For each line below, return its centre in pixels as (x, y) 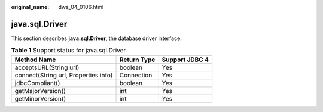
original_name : (30, 7)
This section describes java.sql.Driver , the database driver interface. (96, 38)
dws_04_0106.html (81, 7)
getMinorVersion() (40, 98)
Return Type (137, 60)
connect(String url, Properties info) (64, 75)
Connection (136, 75)
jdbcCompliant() (37, 83)
